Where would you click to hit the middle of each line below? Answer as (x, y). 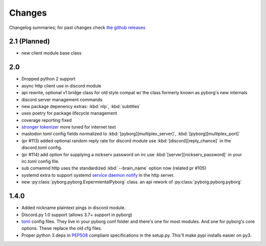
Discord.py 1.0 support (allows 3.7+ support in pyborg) (77, 215)
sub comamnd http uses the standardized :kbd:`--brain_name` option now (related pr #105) (114, 168)
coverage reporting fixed (47, 120)
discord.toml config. (42, 148)
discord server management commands (62, 99)
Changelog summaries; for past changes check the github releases (77, 27)
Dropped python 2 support (49, 79)
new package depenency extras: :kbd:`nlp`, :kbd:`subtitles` (81, 106)
